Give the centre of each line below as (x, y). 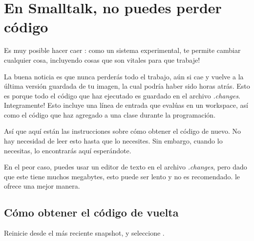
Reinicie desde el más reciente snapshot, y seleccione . (84, 233)
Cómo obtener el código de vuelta (91, 212)
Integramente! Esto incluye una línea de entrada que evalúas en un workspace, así (126, 105)
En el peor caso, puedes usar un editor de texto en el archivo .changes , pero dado (126, 167)
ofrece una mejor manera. (42, 186)
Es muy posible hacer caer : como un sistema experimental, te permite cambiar (122, 50)
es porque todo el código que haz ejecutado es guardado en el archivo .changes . (122, 95)
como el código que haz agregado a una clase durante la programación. (110, 114)
